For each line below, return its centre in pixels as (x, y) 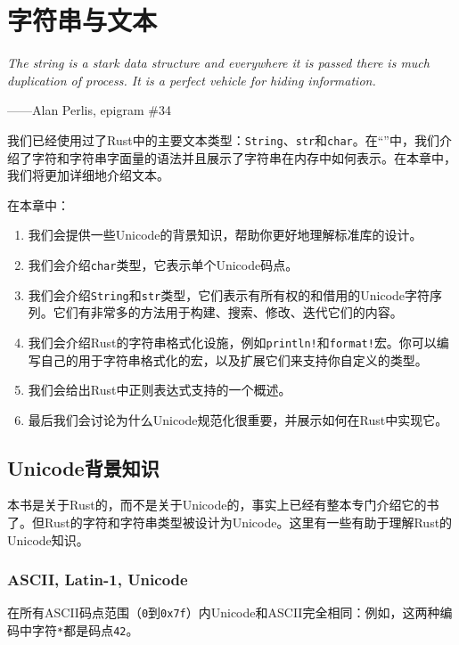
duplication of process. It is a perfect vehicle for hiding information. (192, 80)
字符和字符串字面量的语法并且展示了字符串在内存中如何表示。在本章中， (244, 157)
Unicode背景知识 (83, 467)
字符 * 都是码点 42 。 (85, 630)
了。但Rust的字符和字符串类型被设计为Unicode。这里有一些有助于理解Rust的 (230, 523)
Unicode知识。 (48, 539)
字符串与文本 (82, 20)
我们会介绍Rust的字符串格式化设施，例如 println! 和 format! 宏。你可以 (232, 342)
